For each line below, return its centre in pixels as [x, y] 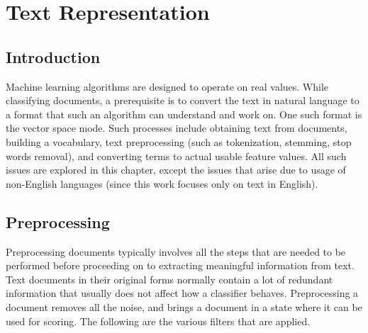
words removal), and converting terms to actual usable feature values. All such [176, 156]
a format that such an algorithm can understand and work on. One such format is [184, 114]
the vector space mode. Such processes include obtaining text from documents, [177, 128]
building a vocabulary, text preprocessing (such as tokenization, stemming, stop [179, 141]
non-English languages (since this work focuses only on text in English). [162, 183]
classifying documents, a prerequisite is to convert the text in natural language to [183, 100]
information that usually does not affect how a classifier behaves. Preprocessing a [182, 293]
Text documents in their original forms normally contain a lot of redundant [169, 279]
